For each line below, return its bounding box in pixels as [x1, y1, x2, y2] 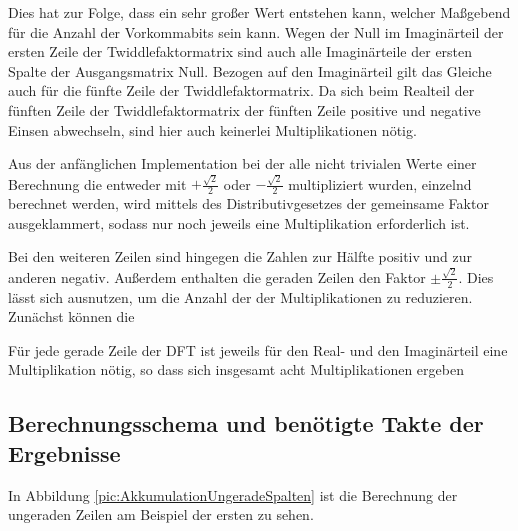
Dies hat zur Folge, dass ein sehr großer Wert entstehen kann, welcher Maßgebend [8, 2, 511, 22]
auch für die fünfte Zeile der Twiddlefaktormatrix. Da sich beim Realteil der [8, 80, 475, 101]
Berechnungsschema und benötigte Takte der [8, 408, 484, 439]
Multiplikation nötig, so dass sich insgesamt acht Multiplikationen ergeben [8, 359, 464, 380]
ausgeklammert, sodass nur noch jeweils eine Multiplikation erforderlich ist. [8, 212, 470, 233]
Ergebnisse [8, 437, 121, 468]
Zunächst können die [8, 306, 135, 327]
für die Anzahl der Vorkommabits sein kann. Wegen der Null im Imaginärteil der [8, 21, 504, 42]
